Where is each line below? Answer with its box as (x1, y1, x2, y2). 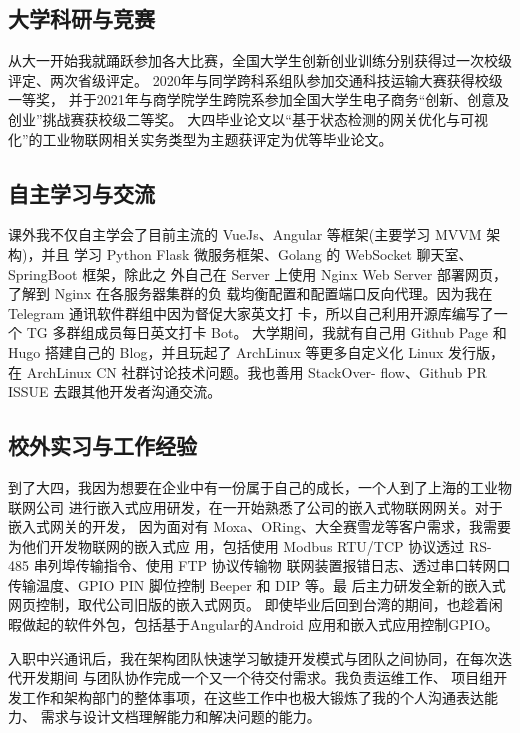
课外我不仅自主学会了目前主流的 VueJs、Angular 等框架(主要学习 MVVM (8, 224, 482, 245)
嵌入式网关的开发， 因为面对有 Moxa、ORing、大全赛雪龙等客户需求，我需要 (8, 516, 512, 537)
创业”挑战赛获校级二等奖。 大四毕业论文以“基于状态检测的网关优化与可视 (8, 108, 488, 129)
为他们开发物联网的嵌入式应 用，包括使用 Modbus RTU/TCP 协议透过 (8, 535, 465, 556)
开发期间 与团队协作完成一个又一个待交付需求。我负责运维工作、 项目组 (21, 667, 494, 688)
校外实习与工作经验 (8, 430, 197, 461)
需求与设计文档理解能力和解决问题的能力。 (40, 706, 321, 727)
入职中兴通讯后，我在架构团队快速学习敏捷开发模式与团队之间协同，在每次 (8, 647, 498, 668)
